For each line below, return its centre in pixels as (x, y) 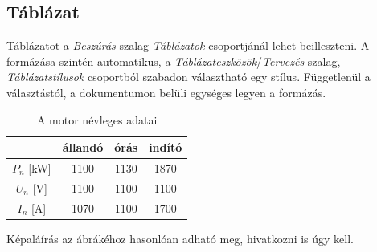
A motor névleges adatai (97, 119)
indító (166, 147)
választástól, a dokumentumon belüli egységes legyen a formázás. (166, 92)
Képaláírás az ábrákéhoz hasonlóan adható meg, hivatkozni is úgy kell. (180, 238)
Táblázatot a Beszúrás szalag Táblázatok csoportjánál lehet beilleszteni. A (188, 45)
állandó (83, 147)
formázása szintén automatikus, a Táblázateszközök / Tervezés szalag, (174, 61)
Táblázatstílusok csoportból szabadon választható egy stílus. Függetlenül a (188, 77)
